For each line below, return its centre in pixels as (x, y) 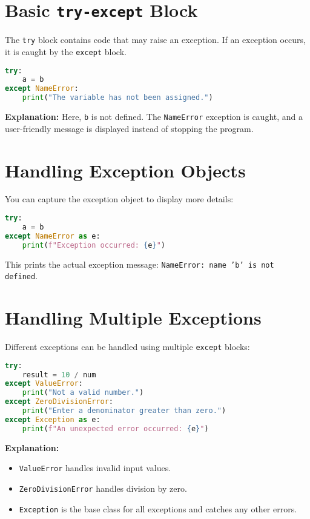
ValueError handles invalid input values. (95, 468)
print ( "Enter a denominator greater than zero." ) (124, 411)
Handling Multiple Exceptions (133, 318)
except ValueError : (44, 384)
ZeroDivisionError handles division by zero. (103, 488)
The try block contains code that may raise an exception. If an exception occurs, (155, 40)
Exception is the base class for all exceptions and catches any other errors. (158, 508)
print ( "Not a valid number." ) (83, 393)
